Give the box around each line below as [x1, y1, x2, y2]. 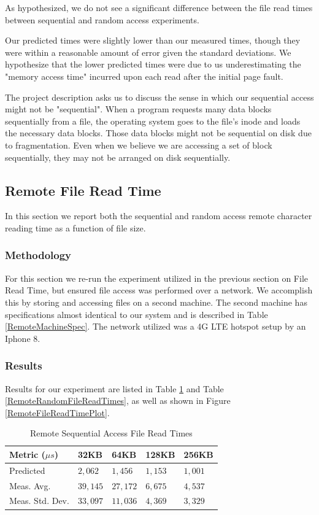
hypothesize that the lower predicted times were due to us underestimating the [5, 58, 301, 71]
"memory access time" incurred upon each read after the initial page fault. [5, 69, 283, 82]
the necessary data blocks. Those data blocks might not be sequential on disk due [5, 126, 312, 139]
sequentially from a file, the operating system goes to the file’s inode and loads [5, 114, 301, 127]
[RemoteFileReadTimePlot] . [5, 406, 110, 419]
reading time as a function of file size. [5, 221, 146, 234]
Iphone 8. [5, 331, 40, 344]
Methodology [5, 247, 72, 263]
